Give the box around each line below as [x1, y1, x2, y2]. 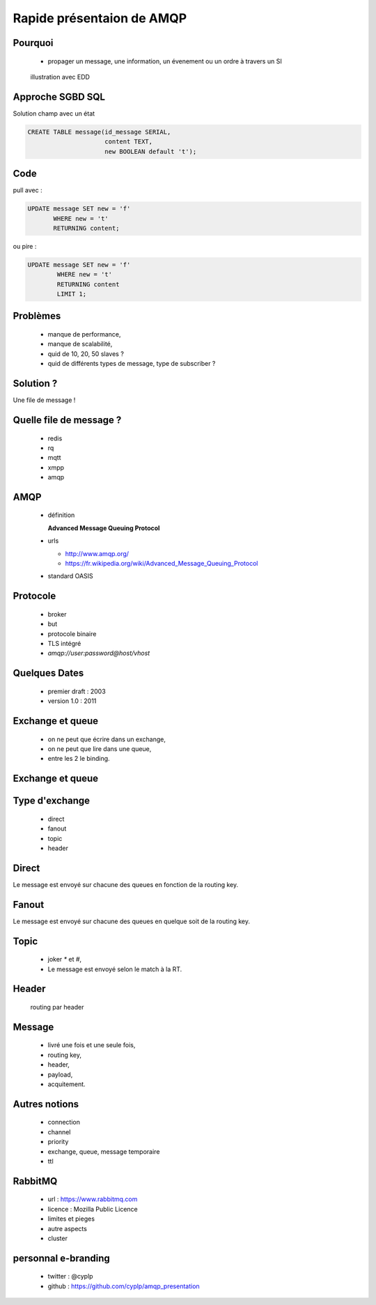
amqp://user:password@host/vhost [47, 649, 150, 658]
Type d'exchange [13, 795, 91, 807]
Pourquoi [13, 37, 54, 49]
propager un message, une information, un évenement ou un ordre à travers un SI [47, 56, 282, 65]
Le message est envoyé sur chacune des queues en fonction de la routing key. [13, 880, 239, 888]
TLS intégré [47, 640, 81, 648]
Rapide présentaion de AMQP [13, 10, 187, 26]
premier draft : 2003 [47, 687, 106, 695]
